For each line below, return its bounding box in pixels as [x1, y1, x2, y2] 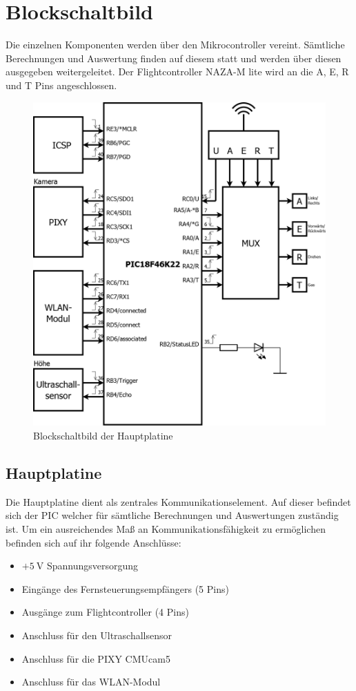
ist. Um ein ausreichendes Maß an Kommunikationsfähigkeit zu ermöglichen [6, 521, 326, 536]
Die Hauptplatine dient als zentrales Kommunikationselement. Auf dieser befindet [6, 494, 351, 509]
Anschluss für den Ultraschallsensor [21, 627, 172, 642]
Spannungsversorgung [46, 558, 139, 573]
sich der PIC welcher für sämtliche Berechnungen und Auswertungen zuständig [6, 508, 339, 522]
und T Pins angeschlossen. [6, 77, 117, 92]
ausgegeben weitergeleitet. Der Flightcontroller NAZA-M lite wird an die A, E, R [6, 64, 349, 79]
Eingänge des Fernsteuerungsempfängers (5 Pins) [21, 581, 229, 596]
